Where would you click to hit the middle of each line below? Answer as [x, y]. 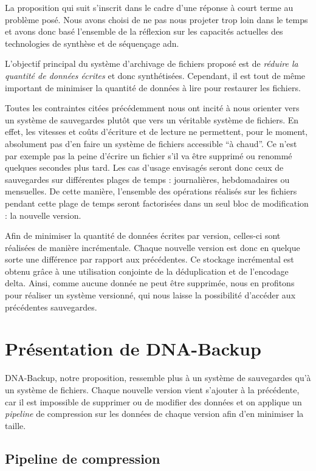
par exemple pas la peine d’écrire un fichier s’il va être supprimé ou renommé [149, 155]
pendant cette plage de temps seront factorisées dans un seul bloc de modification [157, 203]
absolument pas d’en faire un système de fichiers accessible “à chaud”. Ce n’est [151, 143]
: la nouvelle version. [43, 215]
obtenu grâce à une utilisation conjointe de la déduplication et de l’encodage [147, 271]
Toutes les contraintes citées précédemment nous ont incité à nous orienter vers [152, 108]
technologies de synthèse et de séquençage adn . [92, 43]
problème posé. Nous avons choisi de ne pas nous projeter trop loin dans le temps [156, 19]
